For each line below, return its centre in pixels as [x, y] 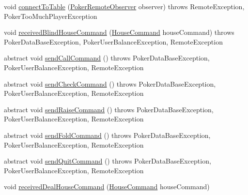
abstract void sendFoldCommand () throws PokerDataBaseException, [107, 135]
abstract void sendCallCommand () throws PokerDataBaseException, [107, 58]
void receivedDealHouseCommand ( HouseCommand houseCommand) [107, 187]
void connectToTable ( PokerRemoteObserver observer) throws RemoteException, [124, 6]
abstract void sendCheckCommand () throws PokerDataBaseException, [110, 83]
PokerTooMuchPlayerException [51, 16]
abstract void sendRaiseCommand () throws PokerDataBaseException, [109, 109]
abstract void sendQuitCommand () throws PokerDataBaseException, [108, 161]
